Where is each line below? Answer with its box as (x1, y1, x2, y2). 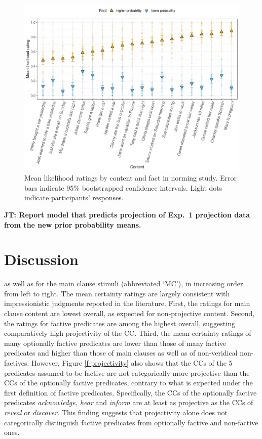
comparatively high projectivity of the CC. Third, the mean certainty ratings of (4, 328, 251, 338)
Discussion (4, 249, 79, 270)
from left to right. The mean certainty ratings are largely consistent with (4, 288, 230, 298)
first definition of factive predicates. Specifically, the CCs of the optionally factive (4, 387, 257, 398)
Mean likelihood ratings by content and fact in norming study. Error (24, 172, 237, 183)
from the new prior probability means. (4, 219, 141, 230)
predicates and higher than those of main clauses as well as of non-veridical (4, 347, 238, 358)
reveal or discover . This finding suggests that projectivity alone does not (4, 407, 228, 417)
